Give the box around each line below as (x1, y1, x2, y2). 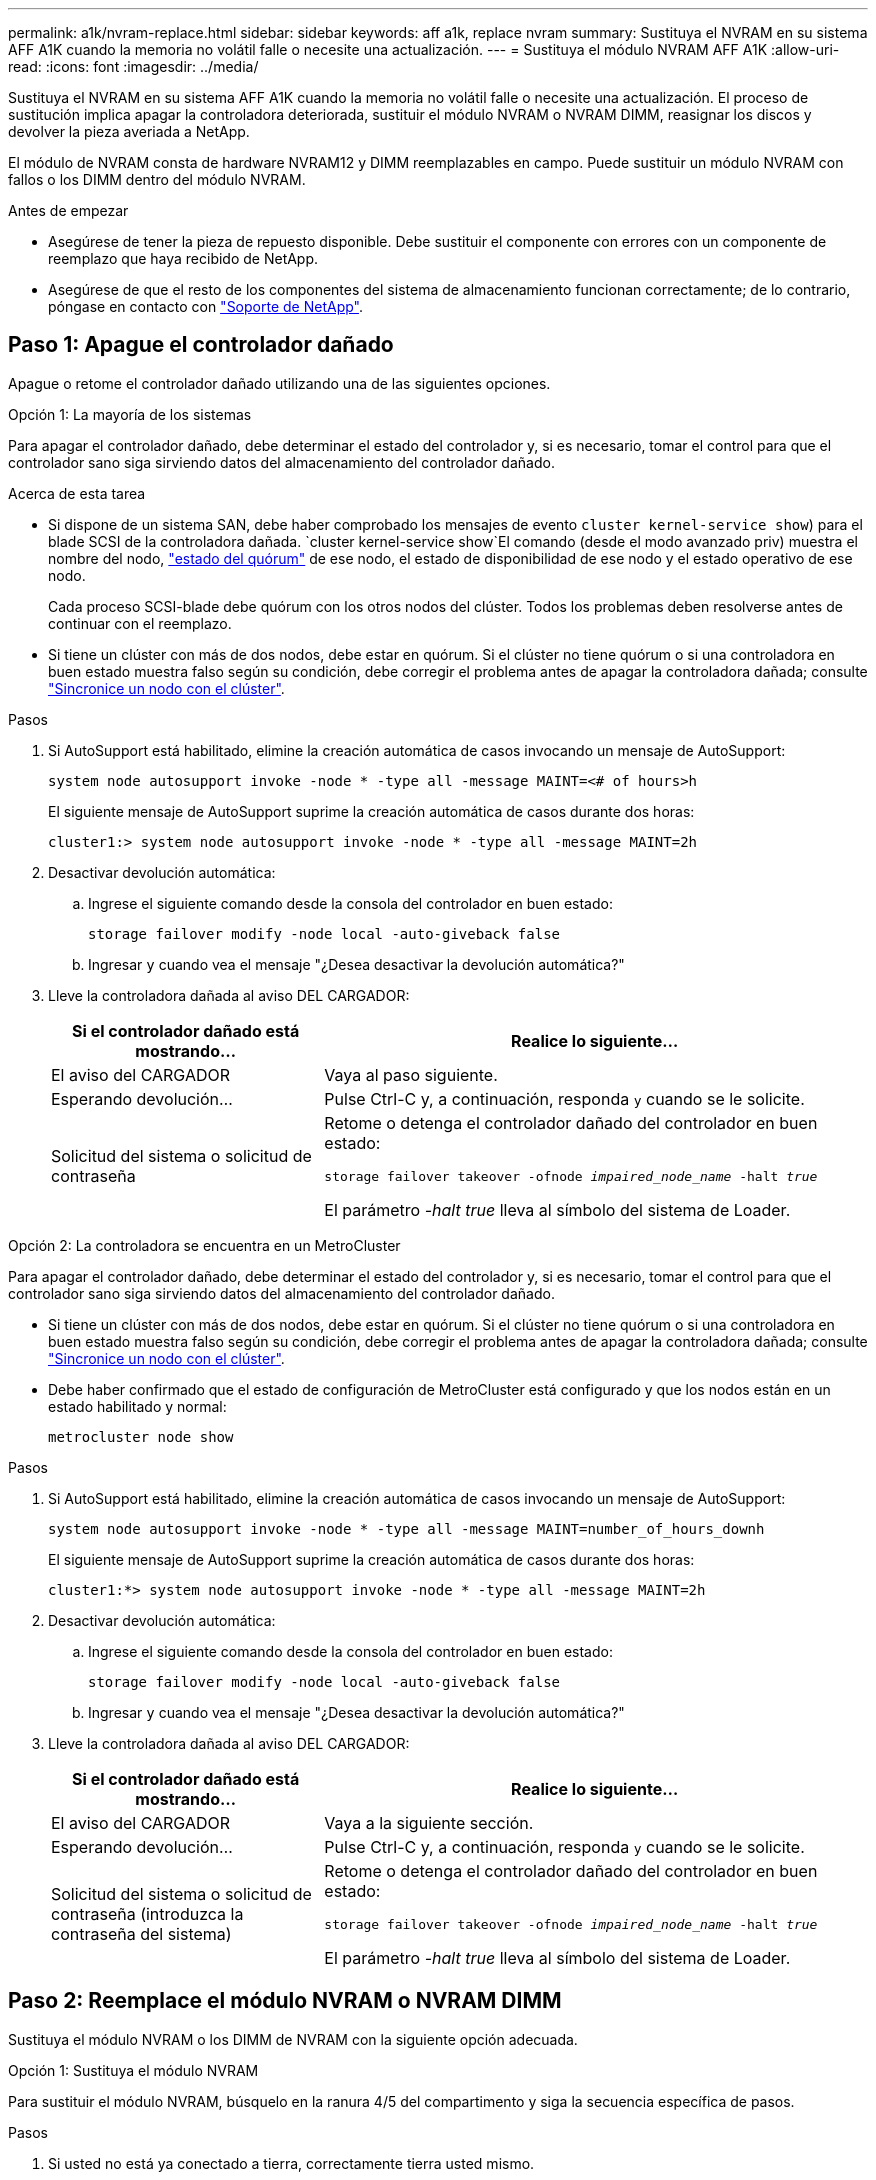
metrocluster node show (48, 1428, 234, 1445)
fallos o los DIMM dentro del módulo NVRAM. (8, 171, 306, 188)
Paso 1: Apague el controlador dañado (8, 332, 394, 358)
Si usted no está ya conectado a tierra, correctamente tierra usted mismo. (48, 2154, 535, 2172)
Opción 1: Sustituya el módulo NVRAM (8, 2061, 259, 2079)
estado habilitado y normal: (48, 1397, 227, 1415)
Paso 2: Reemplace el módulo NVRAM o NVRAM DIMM (8, 1988, 562, 2014)
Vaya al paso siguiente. (324, 1064, 498, 1085)
